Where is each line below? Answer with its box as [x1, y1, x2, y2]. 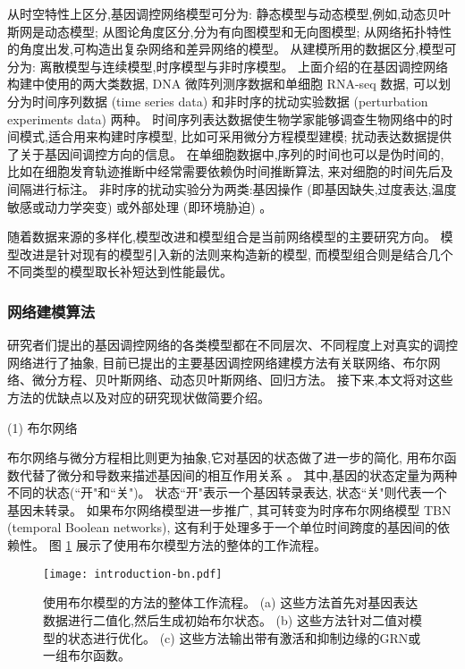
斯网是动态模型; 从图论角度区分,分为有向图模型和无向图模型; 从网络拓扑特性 [7, 21, 452, 40]
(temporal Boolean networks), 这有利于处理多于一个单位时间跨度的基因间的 [7, 518, 438, 537]
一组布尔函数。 [43, 646, 131, 665]
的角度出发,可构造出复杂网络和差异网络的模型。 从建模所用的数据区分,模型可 [7, 39, 457, 58]
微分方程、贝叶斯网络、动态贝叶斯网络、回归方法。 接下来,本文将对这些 [31, 370, 453, 389]
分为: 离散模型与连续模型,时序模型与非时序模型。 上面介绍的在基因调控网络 [7, 56, 449, 75]
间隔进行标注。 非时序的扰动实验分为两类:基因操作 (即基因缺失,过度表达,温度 [7, 179, 457, 198]
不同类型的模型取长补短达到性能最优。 [7, 262, 232, 281]
